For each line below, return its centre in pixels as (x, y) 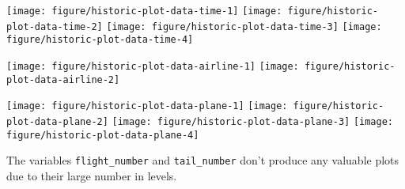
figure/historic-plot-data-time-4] (100, 40)
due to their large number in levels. (92, 175)
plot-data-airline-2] (63, 79)
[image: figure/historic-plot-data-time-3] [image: (244, 26)
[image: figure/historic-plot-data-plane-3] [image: (252, 121)
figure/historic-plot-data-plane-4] (103, 135)
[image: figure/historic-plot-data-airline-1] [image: (153, 66)
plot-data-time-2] (55, 26)
